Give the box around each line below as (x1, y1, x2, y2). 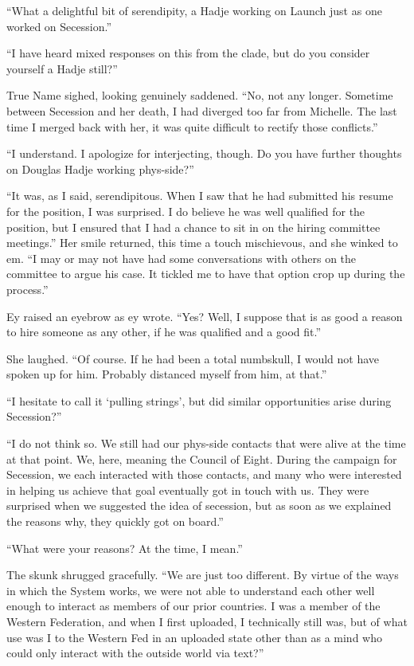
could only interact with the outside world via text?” (6, 644, 264, 661)
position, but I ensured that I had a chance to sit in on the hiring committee (6, 218, 381, 235)
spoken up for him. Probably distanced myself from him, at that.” (6, 366, 327, 382)
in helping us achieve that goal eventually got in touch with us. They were (6, 481, 369, 498)
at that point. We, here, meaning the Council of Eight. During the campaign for (6, 450, 397, 467)
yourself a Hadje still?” (6, 60, 118, 76)
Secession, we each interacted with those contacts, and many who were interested (6, 466, 402, 483)
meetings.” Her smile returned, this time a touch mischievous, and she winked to (6, 234, 398, 251)
